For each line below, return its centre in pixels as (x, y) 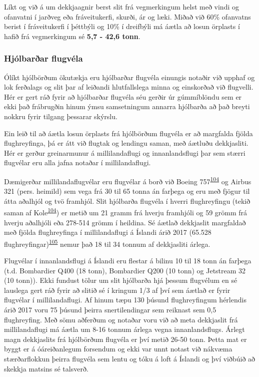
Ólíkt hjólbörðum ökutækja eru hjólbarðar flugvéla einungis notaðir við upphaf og (129, 77)
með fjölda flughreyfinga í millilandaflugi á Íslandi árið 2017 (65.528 (108, 232)
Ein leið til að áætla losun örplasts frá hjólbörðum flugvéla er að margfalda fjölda (128, 133)
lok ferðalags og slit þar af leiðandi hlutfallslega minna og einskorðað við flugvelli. (129, 87)
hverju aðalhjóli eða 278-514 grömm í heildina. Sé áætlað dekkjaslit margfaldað (125, 222)
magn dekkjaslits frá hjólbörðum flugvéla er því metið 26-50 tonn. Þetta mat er (125, 339)
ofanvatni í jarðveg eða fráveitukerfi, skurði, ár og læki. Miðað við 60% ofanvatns (127, 16)
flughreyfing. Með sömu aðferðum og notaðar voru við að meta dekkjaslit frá (121, 319)
